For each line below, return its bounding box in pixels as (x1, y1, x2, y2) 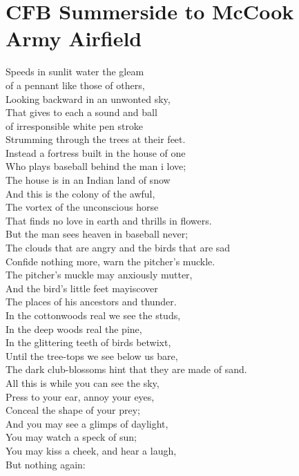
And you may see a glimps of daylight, (6, 416, 168, 430)
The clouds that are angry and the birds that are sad (6, 240, 231, 255)
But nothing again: (6, 457, 86, 471)
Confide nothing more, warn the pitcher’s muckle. (6, 254, 215, 268)
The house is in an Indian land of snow (6, 173, 171, 187)
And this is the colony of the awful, (6, 186, 155, 200)
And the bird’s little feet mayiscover (6, 280, 158, 295)
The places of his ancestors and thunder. (6, 294, 177, 309)
